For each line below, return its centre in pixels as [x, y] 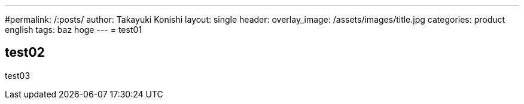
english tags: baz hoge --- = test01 [74, 30]
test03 [18, 75]
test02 [25, 53]
